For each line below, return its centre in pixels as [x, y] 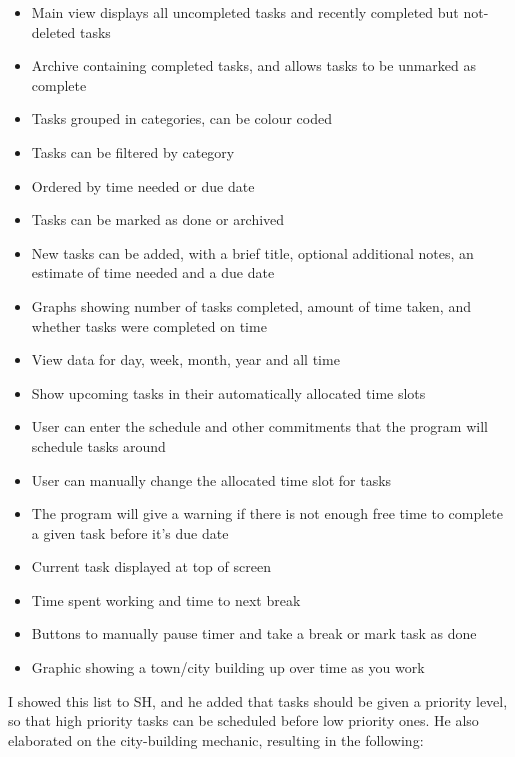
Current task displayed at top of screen [151, 566]
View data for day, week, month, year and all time [185, 359]
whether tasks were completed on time [149, 325]
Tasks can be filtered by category [133, 151]
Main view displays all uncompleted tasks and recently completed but [245, 12]
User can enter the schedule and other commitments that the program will [259, 426]
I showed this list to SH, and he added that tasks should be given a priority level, [258, 700]
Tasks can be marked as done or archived [158, 219]
